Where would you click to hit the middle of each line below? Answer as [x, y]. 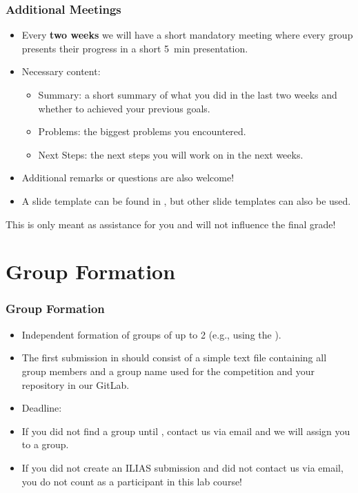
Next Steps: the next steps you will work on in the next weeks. [171, 154]
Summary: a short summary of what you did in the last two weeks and [188, 94]
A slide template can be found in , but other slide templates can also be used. [186, 200]
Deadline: [42, 408]
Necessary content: [61, 71]
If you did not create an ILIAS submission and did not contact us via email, [182, 467]
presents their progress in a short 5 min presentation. [135, 48]
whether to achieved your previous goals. [124, 108]
